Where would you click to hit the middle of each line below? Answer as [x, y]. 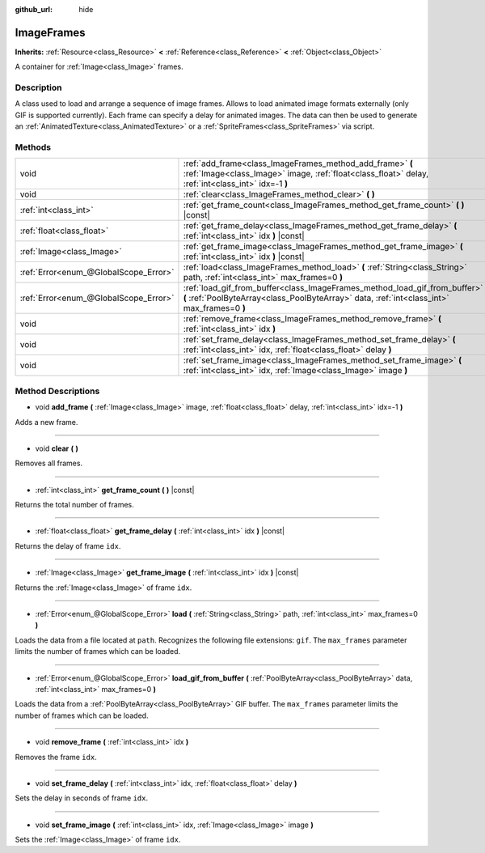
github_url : [34, 9]
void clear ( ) [57, 448]
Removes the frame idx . [56, 757]
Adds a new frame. [46, 422]
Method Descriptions [57, 391]
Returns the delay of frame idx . [68, 545]
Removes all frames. [49, 463]
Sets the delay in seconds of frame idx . [82, 798]
